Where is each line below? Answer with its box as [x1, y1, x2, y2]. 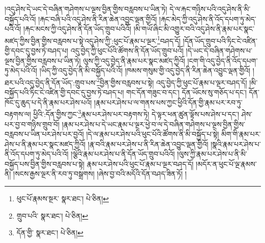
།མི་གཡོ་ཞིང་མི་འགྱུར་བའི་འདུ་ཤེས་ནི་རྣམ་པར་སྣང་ [133, 23, 254, 34]
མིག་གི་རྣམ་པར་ [221, 129, 261, 139]
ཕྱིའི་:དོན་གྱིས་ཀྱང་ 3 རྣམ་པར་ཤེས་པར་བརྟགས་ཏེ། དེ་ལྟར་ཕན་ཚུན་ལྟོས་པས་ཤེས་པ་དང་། [33, 107, 240, 119]
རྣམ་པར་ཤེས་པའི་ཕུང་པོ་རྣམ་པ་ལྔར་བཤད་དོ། [86, 158, 194, 169]
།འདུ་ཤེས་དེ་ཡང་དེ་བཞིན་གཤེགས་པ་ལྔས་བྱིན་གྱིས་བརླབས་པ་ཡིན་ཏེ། [5, 4, 167, 14]
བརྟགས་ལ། [5, 108, 31, 119]
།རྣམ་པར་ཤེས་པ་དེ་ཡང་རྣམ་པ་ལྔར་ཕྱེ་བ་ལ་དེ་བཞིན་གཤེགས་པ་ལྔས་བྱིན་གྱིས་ [62, 118, 245, 129]
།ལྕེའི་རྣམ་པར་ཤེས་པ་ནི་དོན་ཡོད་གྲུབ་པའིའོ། [71, 148, 175, 159]
